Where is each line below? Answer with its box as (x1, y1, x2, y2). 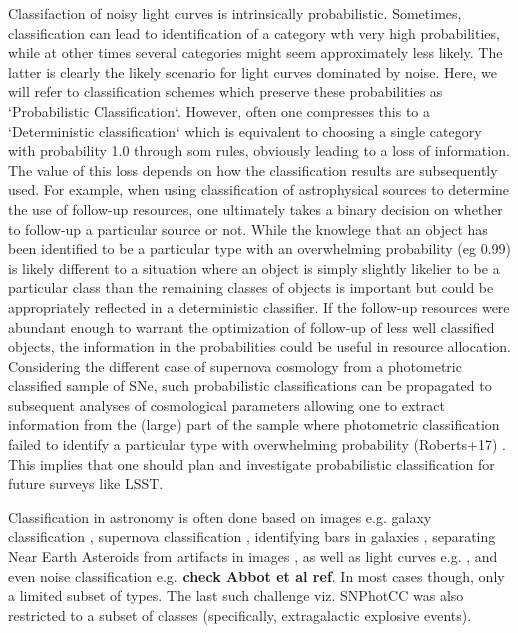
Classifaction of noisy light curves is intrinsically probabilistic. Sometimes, (8, 3, 462, 23)
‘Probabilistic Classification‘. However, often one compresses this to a (8, 100, 430, 121)
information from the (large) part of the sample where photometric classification (8, 414, 500, 435)
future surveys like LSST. (8, 473, 164, 494)
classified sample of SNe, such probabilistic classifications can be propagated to (8, 375, 492, 396)
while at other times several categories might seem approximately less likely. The (8, 42, 503, 63)
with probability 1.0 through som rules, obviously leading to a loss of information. (8, 140, 510, 161)
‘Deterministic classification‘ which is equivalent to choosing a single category (8, 120, 482, 141)
